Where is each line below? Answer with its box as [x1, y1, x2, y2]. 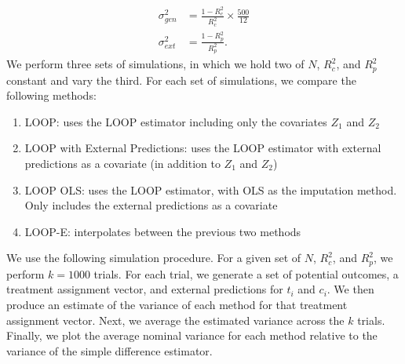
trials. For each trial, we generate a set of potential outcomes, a [93, 265, 399, 282]
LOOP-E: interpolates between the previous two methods [24, 223, 301, 239]
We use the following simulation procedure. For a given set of [6, 249, 301, 266]
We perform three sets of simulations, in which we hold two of [6, 56, 305, 72]
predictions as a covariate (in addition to [24, 155, 221, 172]
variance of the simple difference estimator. [6, 342, 213, 359]
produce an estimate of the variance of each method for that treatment [6, 297, 348, 313]
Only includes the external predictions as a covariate [24, 197, 278, 213]
